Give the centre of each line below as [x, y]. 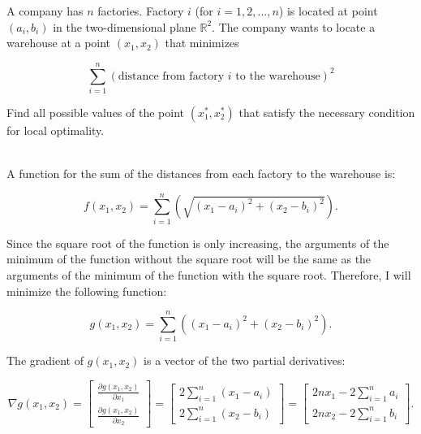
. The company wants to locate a [294, 26]
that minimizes [202, 43]
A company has [45, 11]
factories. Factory [141, 11]
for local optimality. [56, 130]
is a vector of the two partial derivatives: [245, 360]
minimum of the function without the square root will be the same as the [189, 259]
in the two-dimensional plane [125, 26]
